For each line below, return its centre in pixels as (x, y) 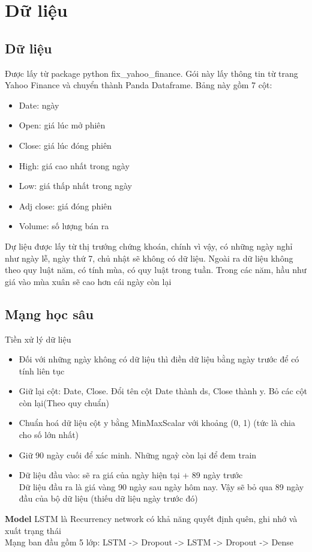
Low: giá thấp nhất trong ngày (75, 186)
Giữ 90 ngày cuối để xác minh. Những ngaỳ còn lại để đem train (138, 454)
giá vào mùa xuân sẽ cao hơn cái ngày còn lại (88, 281)
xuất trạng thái (33, 530)
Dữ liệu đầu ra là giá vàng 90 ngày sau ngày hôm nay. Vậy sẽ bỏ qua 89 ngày (161, 486)
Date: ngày (39, 105)
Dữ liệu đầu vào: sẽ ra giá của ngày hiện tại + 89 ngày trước (131, 475)
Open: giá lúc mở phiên (62, 125)
